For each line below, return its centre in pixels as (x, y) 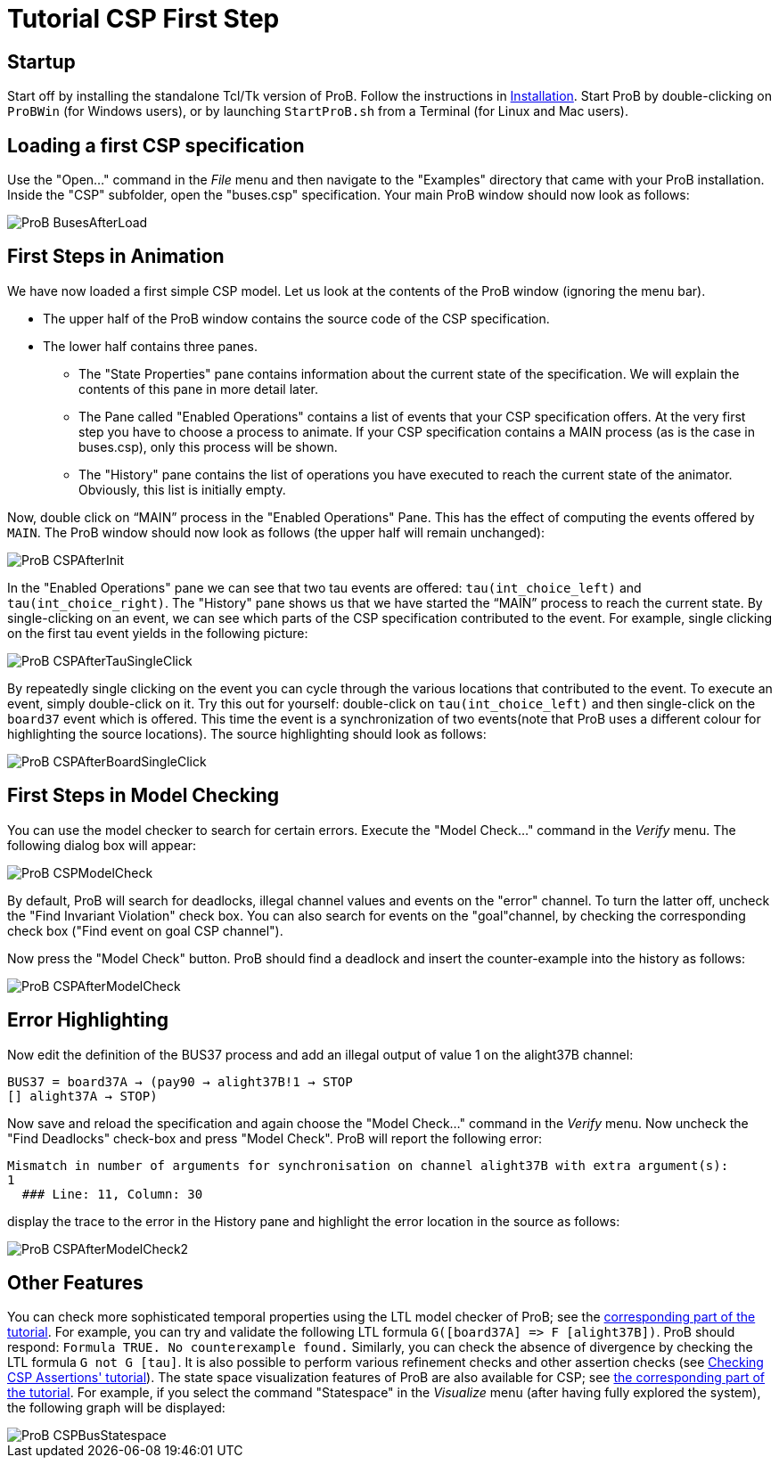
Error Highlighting (88, 1020)
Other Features (75, 1282)
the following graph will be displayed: (116, 1408)
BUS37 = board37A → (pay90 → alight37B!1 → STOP (180, 1081)
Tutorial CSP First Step (143, 19)
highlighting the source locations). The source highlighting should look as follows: (247, 733)
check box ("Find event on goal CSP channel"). (145, 930)
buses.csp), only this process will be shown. (208, 446)
